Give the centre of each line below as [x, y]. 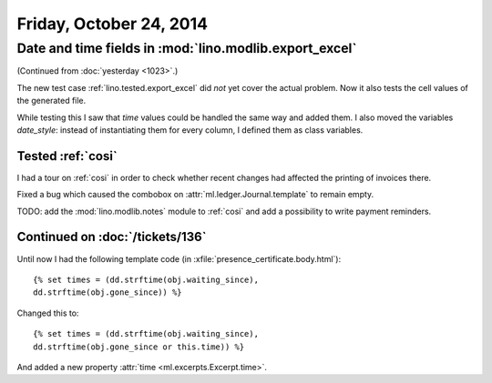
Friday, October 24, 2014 [113, 24]
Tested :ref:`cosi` [67, 156]
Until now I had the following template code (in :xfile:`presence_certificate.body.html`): [179, 258]
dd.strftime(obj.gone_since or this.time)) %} [139, 347]
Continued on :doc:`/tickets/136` [112, 237]
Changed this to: [48, 313]
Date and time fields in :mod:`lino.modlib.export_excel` [187, 48]
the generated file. [51, 101]
